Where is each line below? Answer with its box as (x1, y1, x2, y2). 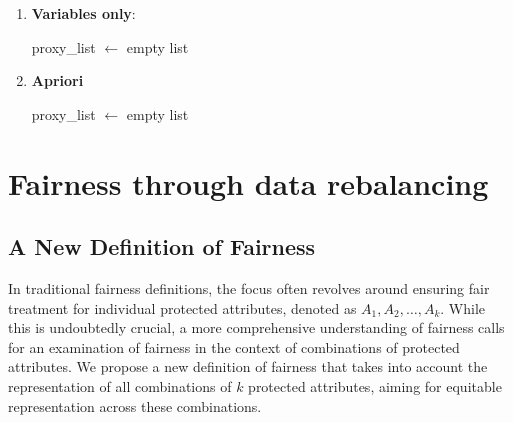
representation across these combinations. (8, 395, 262, 416)
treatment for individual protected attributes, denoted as (8, 297, 357, 318)
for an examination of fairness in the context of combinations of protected (8, 336, 460, 357)
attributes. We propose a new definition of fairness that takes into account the (8, 356, 488, 377)
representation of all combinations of (8, 375, 232, 396)
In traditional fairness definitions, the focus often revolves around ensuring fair (8, 277, 490, 298)
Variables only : (31, 3, 136, 23)
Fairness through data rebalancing (8, 162, 489, 203)
